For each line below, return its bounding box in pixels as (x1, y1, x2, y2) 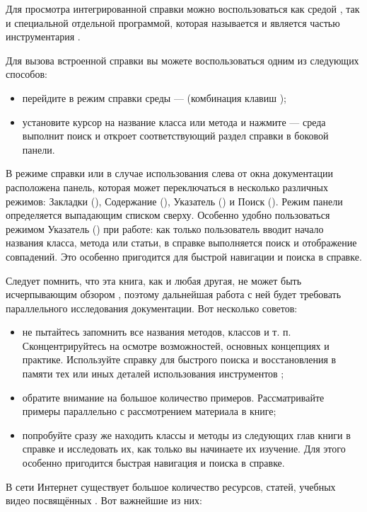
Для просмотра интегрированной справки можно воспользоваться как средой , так (6, 1, 360, 16)
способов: (6, 67, 47, 81)
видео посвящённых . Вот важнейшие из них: (6, 493, 202, 508)
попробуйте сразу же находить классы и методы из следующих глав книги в (22, 427, 351, 442)
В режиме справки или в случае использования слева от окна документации (6, 166, 333, 181)
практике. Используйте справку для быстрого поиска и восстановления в (22, 352, 337, 367)
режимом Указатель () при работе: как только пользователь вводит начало (6, 221, 324, 236)
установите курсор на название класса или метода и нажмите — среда (22, 114, 326, 129)
